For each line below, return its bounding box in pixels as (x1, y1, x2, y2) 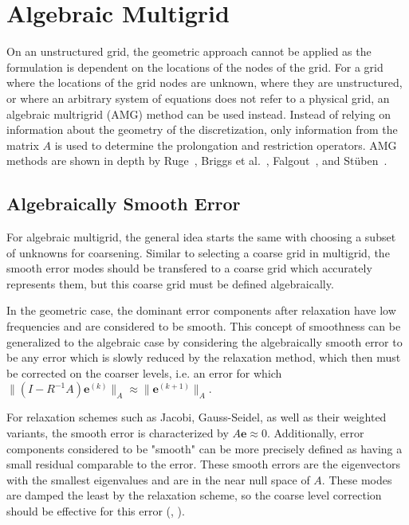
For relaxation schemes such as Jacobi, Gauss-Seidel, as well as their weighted (6, 409, 387, 425)
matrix (6, 136, 39, 153)
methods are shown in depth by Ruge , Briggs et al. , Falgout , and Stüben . (6, 152, 387, 169)
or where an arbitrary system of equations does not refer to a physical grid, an (6, 89, 390, 106)
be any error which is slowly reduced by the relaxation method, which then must (6, 349, 401, 366)
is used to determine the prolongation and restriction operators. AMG (54, 136, 397, 153)
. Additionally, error (267, 425, 364, 441)
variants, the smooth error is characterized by (6, 425, 229, 441)
